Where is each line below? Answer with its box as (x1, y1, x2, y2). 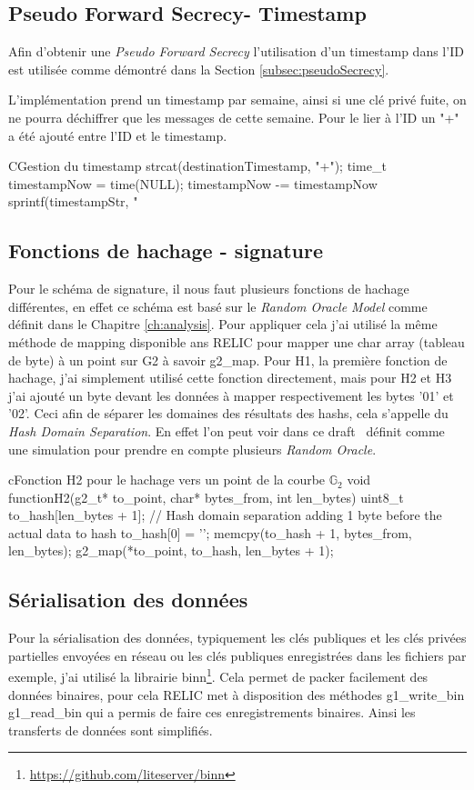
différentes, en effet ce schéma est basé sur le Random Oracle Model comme (8, 296, 428, 315)
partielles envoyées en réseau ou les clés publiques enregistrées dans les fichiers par (8, 645, 467, 665)
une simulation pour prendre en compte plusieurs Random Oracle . (8, 439, 377, 458)
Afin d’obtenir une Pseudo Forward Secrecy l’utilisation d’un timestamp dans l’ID (8, 42, 464, 61)
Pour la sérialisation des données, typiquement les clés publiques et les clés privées (8, 628, 467, 647)
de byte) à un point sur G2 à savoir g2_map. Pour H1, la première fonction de (8, 350, 448, 369)
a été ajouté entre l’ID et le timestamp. (8, 125, 227, 145)
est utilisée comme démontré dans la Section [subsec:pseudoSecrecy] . (8, 59, 389, 78)
